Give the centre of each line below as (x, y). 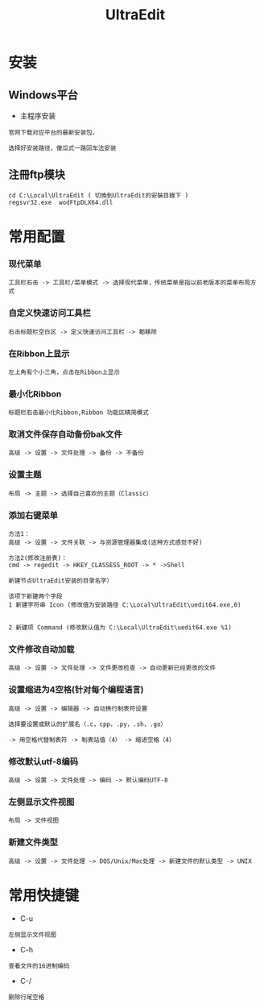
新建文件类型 (33, 842)
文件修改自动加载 (41, 649)
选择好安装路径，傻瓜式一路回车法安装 (62, 148)
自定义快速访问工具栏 (49, 313)
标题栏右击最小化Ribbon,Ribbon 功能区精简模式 (78, 413)
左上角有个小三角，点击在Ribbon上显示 (64, 372)
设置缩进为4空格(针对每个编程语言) (76, 690)
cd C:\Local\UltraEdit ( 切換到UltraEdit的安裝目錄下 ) (99, 195)
